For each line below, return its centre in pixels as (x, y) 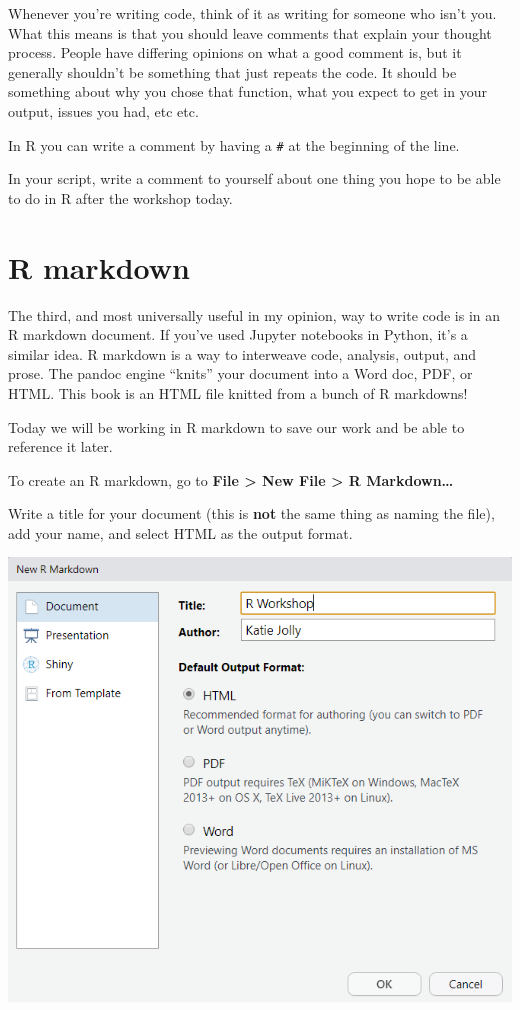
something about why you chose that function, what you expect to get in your (247, 91)
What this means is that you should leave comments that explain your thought (250, 32)
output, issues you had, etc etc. (103, 110)
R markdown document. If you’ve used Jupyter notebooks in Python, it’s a (238, 334)
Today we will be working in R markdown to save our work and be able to (236, 426)
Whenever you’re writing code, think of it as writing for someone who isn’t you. (252, 13)
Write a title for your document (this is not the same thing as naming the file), (251, 513)
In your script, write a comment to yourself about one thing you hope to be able (254, 178)
